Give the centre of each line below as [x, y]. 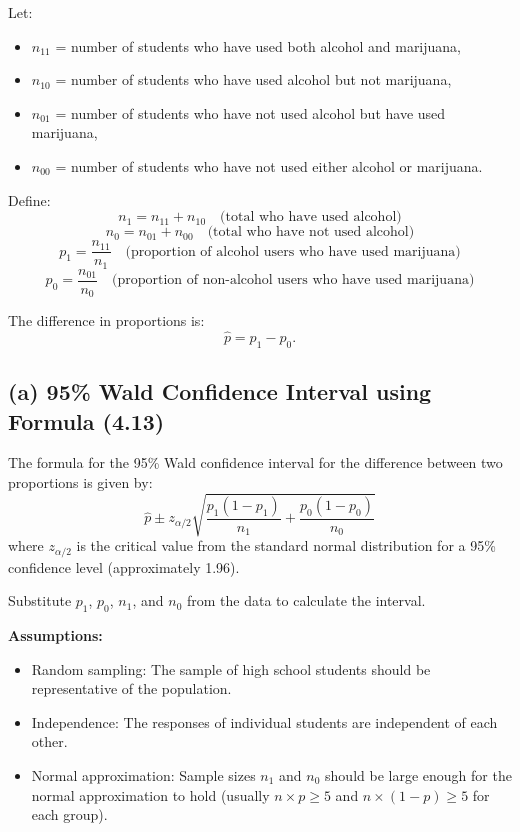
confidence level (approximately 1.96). [124, 566]
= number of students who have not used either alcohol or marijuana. [269, 165]
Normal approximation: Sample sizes [143, 774]
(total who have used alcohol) [311, 217]
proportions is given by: [80, 481]
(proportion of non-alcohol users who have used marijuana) [293, 280]
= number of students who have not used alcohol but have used [250, 112]
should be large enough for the [418, 774]
